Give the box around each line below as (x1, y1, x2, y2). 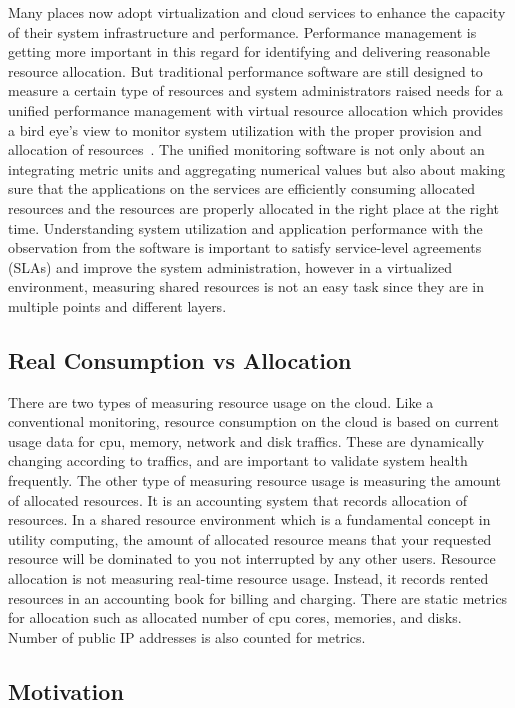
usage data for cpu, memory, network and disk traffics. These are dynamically (8, 430, 485, 451)
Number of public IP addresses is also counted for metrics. (8, 626, 366, 647)
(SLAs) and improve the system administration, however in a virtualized (8, 256, 452, 277)
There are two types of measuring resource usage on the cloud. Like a (8, 391, 434, 412)
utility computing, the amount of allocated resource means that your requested (8, 528, 492, 549)
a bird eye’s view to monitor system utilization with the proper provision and (8, 119, 482, 140)
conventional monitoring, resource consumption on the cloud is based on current (8, 411, 499, 432)
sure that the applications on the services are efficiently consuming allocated (8, 178, 476, 199)
